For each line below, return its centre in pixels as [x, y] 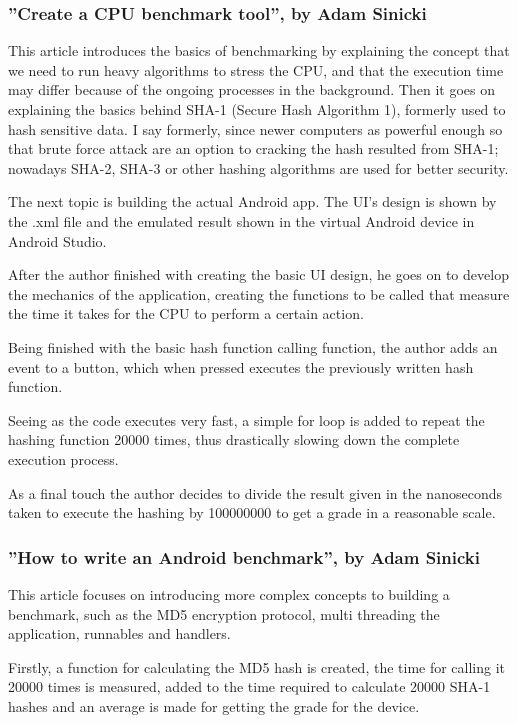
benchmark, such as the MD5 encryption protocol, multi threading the [224, 613]
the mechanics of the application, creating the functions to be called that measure [259, 293]
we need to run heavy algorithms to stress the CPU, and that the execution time [256, 69]
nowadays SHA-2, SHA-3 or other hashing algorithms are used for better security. [258, 167]
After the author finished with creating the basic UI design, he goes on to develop [258, 274]
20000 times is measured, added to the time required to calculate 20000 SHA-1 [249, 686]
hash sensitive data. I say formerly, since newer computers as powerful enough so [255, 128]
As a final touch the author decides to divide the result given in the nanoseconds [255, 492]
